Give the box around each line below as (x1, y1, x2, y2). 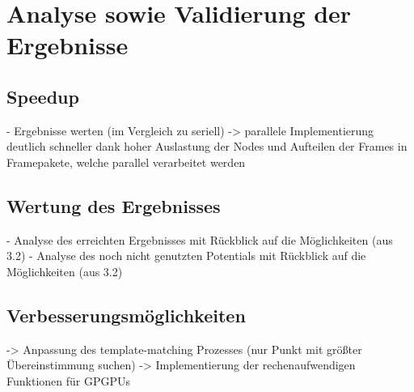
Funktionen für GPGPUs (6, 372, 131, 389)
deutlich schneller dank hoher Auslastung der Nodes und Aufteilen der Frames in (6, 138, 408, 155)
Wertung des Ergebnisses (6, 193, 221, 218)
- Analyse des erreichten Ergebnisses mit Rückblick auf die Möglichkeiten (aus (6, 231, 393, 248)
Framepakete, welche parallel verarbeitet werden (6, 153, 246, 170)
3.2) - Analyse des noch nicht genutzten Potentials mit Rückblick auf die (6, 247, 366, 264)
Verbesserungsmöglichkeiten (6, 302, 246, 327)
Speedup (6, 83, 79, 109)
